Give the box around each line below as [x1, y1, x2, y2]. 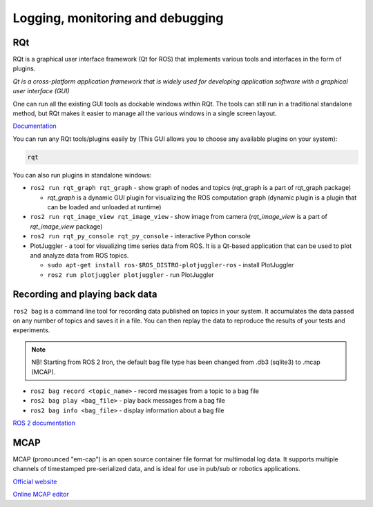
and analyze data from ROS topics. [30, 251, 129, 259]
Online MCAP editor [12, 490, 69, 499]
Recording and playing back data [12, 289, 158, 300]
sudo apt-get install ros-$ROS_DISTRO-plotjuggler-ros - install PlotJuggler [47, 261, 294, 269]
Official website [12, 477, 57, 486]
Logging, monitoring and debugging [12, 10, 224, 26]
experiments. [12, 326, 50, 334]
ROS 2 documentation [12, 419, 76, 428]
